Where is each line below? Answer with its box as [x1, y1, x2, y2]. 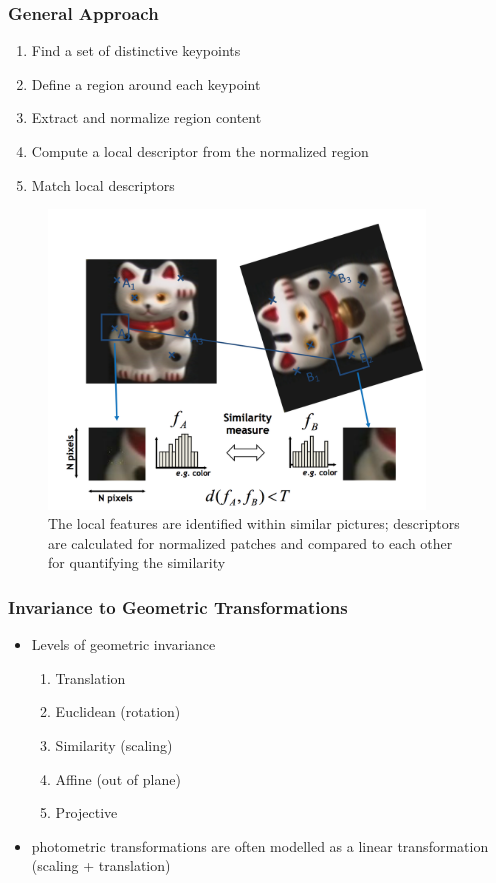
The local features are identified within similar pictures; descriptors [48, 513, 460, 534]
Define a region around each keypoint [31, 73, 261, 94]
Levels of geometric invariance [31, 634, 216, 655]
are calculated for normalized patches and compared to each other [48, 532, 453, 553]
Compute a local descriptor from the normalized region [31, 141, 369, 161]
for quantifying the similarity [48, 552, 226, 573]
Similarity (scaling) [55, 734, 173, 755]
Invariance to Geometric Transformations [8, 594, 348, 619]
